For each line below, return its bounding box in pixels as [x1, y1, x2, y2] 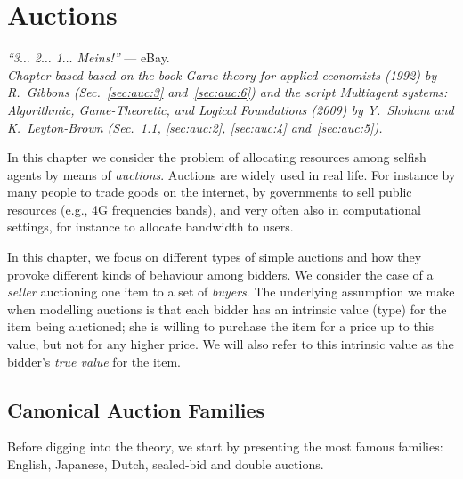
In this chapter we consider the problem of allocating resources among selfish [7, 148, 426, 166]
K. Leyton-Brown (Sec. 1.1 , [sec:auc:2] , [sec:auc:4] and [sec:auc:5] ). [7, 118, 383, 136]
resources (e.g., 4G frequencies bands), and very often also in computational [7, 199, 421, 218]
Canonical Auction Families [7, 395, 265, 423]
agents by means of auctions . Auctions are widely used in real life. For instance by [7, 165, 456, 183]
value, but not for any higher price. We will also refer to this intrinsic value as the [7, 335, 454, 353]
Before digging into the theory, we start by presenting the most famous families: [7, 437, 443, 456]
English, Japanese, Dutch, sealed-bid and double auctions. [7, 455, 324, 474]
